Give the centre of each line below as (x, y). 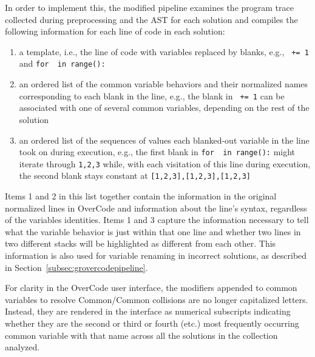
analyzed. (22, 347)
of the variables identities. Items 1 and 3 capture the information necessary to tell (157, 220)
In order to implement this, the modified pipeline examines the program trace (149, 7)
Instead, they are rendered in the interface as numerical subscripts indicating (148, 311)
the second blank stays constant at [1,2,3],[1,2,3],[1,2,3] (135, 175)
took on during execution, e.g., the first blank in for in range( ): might (157, 152)
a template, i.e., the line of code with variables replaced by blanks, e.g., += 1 (164, 51)
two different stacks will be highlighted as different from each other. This (141, 243)
